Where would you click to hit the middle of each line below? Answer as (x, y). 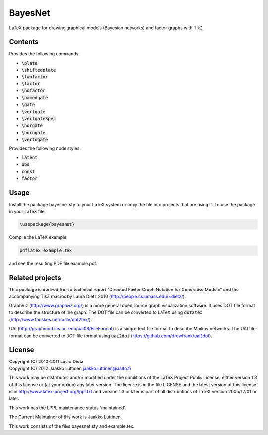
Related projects (35, 278)
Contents (24, 42)
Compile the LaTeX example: (38, 237)
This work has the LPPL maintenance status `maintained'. (68, 408)
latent (30, 157)
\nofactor (33, 91)
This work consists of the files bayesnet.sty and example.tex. (72, 426)
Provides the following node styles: (45, 148)
